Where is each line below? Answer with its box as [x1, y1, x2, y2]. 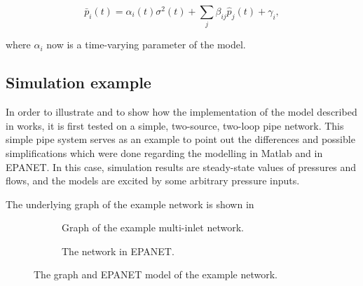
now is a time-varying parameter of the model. [46, 37, 246, 52]
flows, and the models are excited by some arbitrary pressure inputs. [6, 173, 300, 188]
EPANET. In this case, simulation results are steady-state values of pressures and [6, 159, 357, 174]
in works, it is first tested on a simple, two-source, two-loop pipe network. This [6, 118, 344, 132]
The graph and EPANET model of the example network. [34, 267, 278, 282]
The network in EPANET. [62, 243, 174, 258]
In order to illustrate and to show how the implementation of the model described [6, 104, 357, 119]
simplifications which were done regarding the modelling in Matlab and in [6, 145, 323, 160]
